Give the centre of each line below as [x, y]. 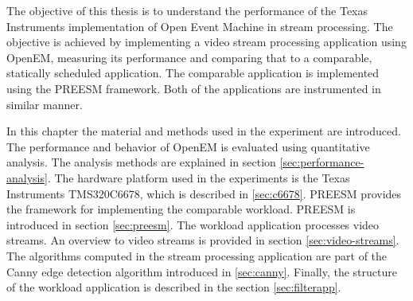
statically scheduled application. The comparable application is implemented [193, 73]
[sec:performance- [322, 162]
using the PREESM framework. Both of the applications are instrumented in [194, 88]
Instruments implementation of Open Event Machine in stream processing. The [200, 26]
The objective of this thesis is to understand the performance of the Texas [187, 10]
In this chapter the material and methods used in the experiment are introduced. [204, 131]
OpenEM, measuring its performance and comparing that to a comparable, [189, 57]
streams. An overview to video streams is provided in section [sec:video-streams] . [203, 240]
